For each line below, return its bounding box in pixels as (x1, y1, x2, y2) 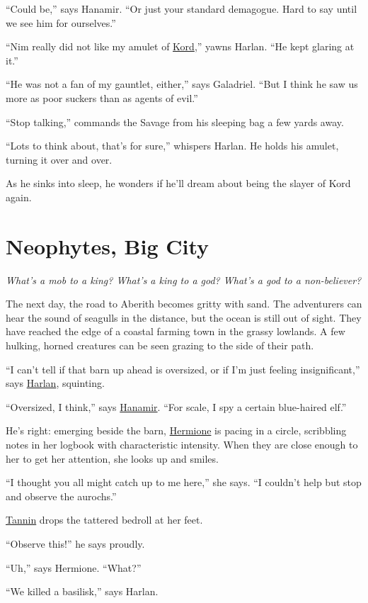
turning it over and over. (6, 152, 113, 167)
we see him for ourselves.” (6, 15, 116, 30)
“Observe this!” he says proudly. (6, 536, 145, 551)
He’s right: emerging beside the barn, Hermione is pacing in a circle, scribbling (6, 423, 347, 438)
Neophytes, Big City (6, 231, 209, 260)
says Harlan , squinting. (6, 376, 105, 390)
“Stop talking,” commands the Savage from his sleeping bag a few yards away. (6, 114, 344, 129)
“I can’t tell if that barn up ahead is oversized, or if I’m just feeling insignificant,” (6, 361, 360, 376)
